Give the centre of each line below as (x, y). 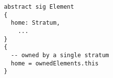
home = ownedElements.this (55, 63)
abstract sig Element (39, 7)
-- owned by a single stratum (60, 55)
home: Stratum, (35, 23)
